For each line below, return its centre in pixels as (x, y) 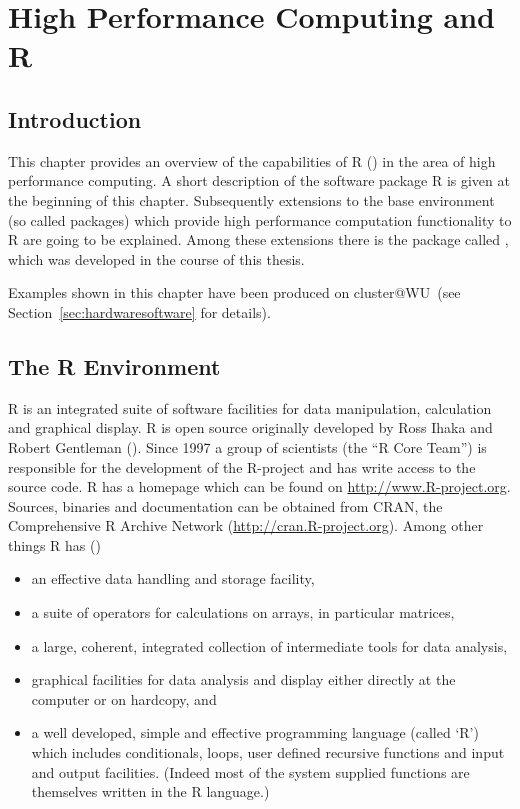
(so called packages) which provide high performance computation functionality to (260, 219)
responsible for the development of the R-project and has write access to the (242, 466)
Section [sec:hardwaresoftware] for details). (139, 311)
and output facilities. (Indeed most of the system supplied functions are (250, 771)
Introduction (75, 118)
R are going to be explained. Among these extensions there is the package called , (258, 239)
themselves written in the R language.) (150, 791)
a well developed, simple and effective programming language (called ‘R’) (255, 732)
